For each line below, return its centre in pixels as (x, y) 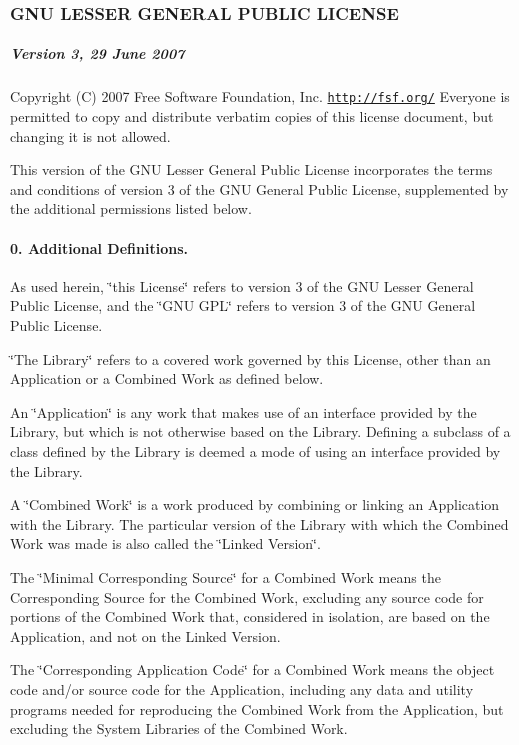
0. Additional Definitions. (99, 247)
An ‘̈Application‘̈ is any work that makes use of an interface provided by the (243, 411)
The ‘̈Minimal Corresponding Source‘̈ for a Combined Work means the (225, 576)
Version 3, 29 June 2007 (97, 53)
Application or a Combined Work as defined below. (167, 378)
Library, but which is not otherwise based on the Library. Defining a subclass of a (260, 431)
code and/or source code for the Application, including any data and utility (242, 688)
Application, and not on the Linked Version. (145, 635)
